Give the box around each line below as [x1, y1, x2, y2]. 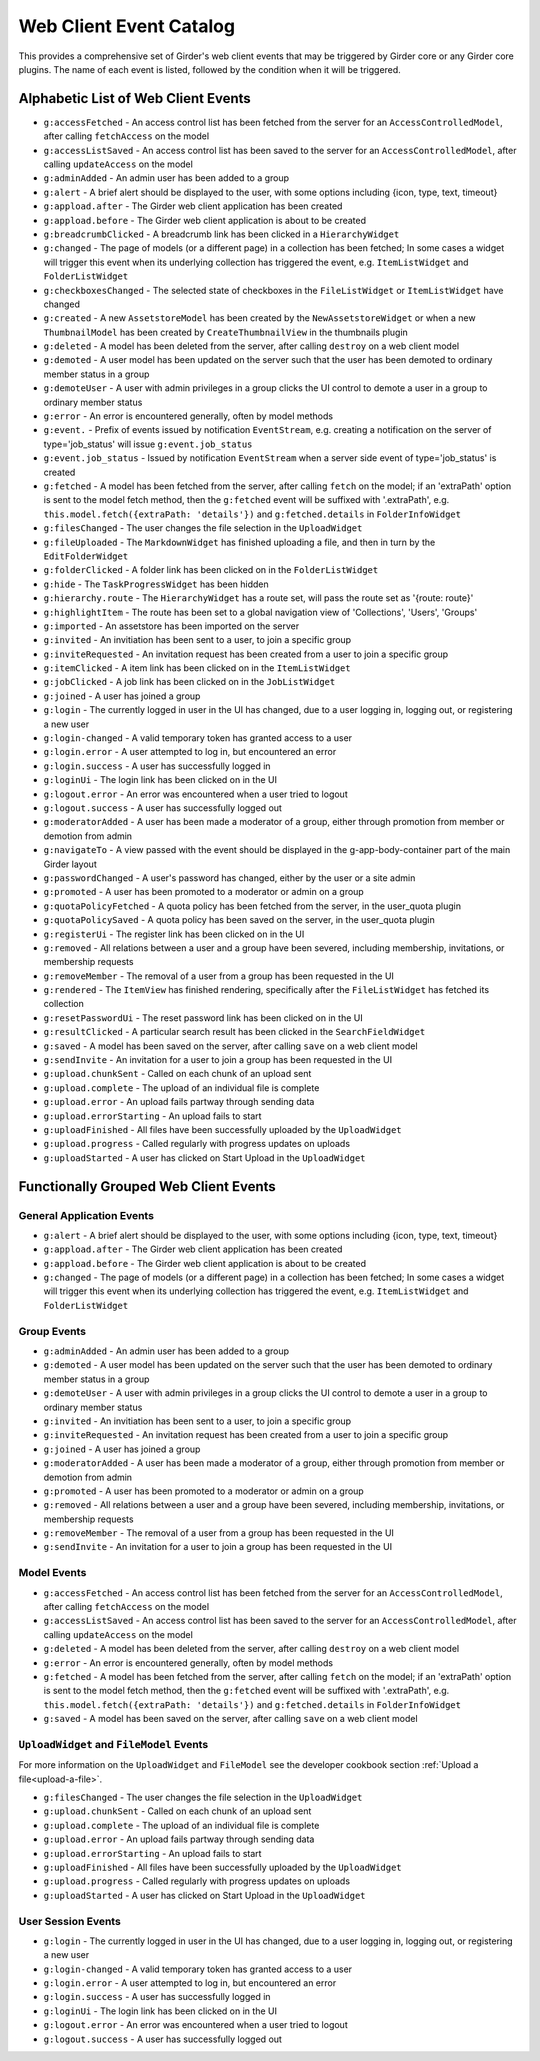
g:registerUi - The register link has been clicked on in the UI [43, 928, 305, 940]
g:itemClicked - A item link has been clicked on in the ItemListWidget [43, 662, 351, 674]
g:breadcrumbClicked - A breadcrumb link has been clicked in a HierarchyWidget [43, 228, 400, 240]
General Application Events [18, 1208, 155, 1222]
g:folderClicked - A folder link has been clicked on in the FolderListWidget [43, 564, 379, 576]
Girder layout [43, 858, 97, 870]
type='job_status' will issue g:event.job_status [43, 438, 253, 450]
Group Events [18, 1324, 87, 1338]
